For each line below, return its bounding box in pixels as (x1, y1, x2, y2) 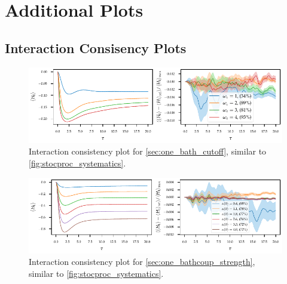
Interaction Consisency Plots (5, 38, 187, 57)
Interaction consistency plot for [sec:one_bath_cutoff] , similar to (29, 145, 267, 158)
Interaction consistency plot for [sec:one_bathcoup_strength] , (29, 255, 255, 268)
